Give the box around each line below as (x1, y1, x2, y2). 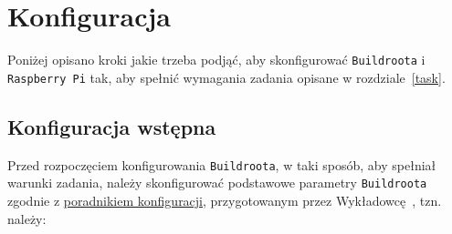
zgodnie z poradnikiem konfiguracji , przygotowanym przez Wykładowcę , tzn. (7, 190, 442, 209)
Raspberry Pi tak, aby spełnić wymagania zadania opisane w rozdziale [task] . (7, 67, 446, 86)
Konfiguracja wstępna (7, 112, 216, 140)
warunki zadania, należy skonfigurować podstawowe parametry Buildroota (7, 173, 427, 192)
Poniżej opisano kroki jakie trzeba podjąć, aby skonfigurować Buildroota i (7, 50, 426, 69)
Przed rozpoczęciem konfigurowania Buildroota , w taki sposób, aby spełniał (7, 155, 436, 174)
